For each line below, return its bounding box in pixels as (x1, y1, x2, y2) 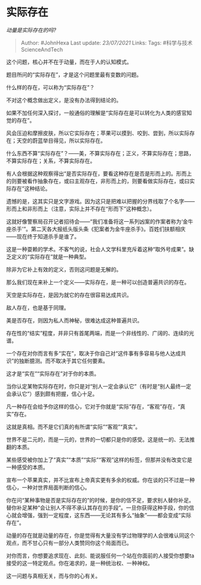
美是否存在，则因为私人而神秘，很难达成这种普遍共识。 (6, 316, 142, 324)
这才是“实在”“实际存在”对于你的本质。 (6, 370, 100, 377)
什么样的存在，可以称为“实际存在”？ (6, 83, 95, 91)
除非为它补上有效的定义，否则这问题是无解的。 (6, 266, 121, 273)
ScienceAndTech (20, 46, 63, 53)
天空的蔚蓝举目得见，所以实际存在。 (16, 137, 106, 144)
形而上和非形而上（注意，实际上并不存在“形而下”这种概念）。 (6, 205, 156, 212)
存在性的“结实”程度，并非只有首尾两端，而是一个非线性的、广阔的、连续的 (6, 329, 190, 336)
